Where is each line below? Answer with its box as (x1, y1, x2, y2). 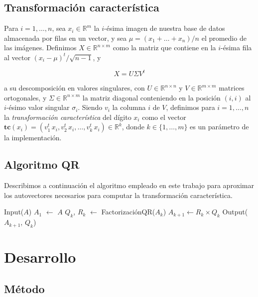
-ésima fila (221, 42, 252, 53)
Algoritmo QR (4, 157, 80, 172)
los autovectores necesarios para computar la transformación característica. (4, 190, 233, 200)
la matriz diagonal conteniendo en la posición (82, 92, 221, 102)
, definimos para (166, 102, 215, 112)
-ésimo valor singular (6, 102, 70, 112)
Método (4, 281, 45, 296)
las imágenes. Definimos (4, 42, 77, 53)
